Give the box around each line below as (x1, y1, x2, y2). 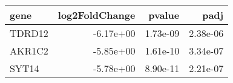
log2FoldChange (57, 8, 136, 22)
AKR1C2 (10, 44, 48, 58)
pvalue (148, 8, 180, 22)
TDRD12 (10, 26, 48, 40)
